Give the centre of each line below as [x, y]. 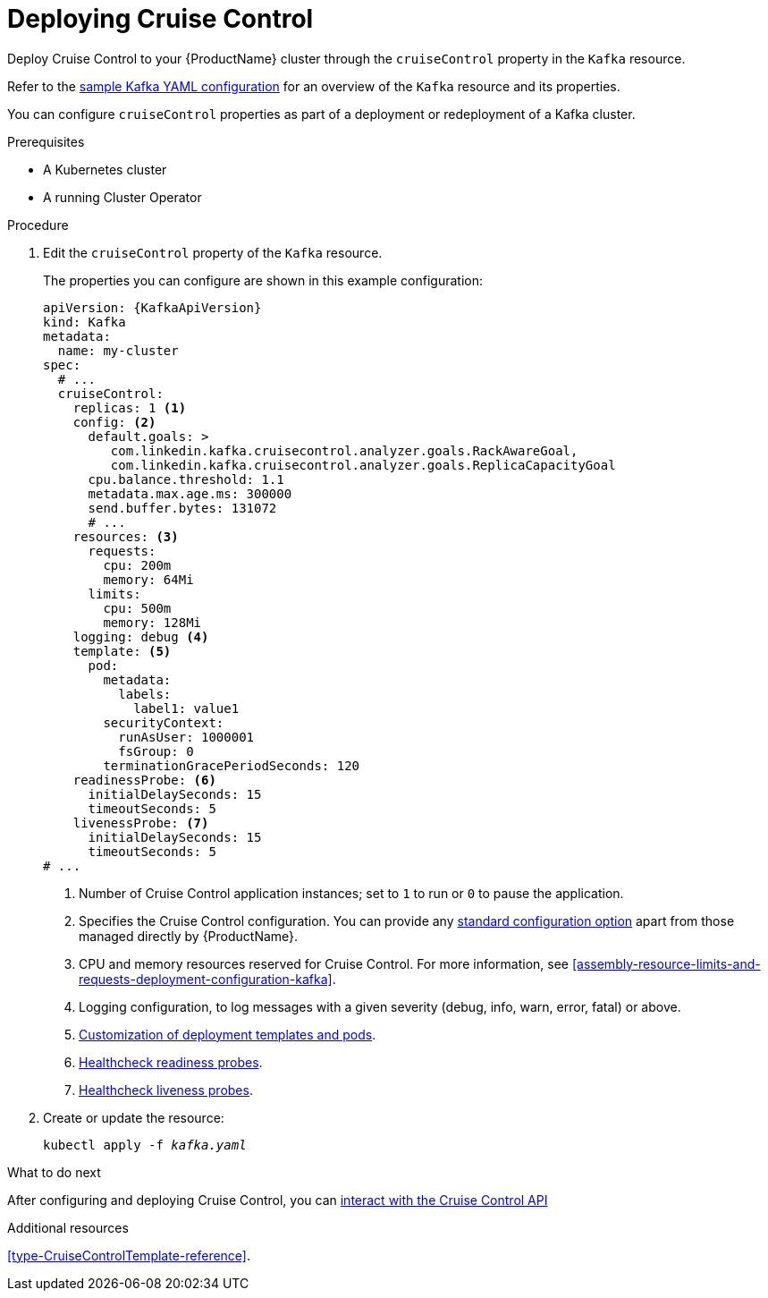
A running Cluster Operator [122, 197]
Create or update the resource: [134, 1117]
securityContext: [164, 722]
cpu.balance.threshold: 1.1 [186, 479]
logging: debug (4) [141, 636]
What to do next [54, 1172]
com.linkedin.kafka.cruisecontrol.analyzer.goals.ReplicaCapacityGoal [363, 465]
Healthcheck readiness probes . [171, 1062]
